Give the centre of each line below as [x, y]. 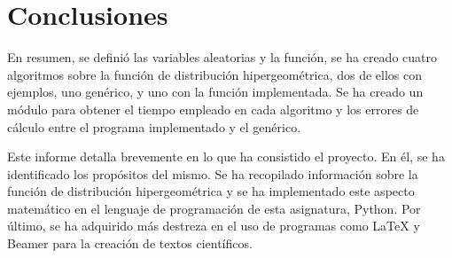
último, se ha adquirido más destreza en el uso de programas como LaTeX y [214, 226]
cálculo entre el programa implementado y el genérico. [154, 126]
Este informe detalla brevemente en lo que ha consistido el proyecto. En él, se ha [226, 156]
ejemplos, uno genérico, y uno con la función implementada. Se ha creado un [215, 92]
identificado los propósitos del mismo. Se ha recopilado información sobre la [213, 173]
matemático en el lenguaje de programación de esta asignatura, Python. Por [214, 208]
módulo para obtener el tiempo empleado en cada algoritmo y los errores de [213, 109]
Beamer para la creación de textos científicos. [130, 243]
